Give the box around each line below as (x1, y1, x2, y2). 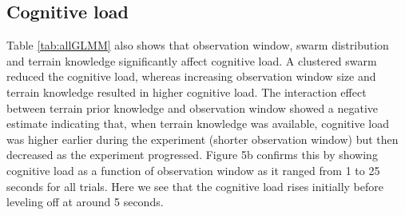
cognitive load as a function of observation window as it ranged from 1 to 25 (6, 161, 380, 178)
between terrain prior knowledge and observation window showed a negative (6, 99, 379, 116)
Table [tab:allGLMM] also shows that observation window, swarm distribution (6, 37, 389, 54)
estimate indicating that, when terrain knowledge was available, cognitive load (6, 115, 389, 132)
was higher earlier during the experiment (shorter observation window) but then (6, 130, 399, 147)
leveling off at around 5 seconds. (6, 193, 164, 210)
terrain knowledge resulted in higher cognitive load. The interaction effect (6, 83, 367, 100)
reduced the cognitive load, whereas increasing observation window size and (6, 68, 376, 85)
